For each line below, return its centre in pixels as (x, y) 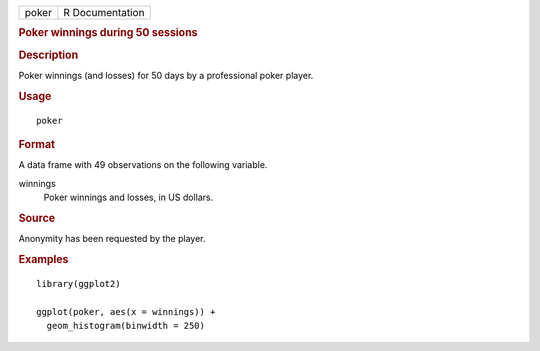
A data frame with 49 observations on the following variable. (143, 165)
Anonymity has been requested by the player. (112, 239)
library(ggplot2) (78, 283)
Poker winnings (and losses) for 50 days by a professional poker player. (166, 75)
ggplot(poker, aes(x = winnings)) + (126, 311)
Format (36, 144)
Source (37, 218)
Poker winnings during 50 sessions (108, 33)
